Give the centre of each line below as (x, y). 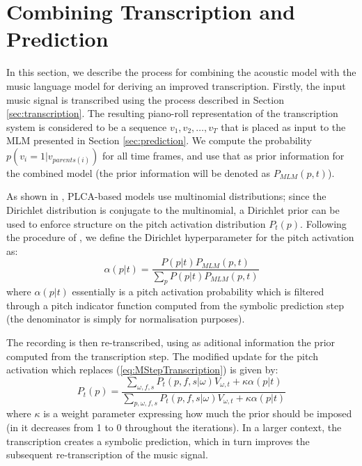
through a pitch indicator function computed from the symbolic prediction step (175, 305)
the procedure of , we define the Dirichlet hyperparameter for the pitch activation (180, 237)
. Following (323, 223)
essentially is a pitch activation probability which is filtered (198, 292)
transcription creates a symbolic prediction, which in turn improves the (158, 441)
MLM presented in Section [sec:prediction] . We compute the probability (159, 140)
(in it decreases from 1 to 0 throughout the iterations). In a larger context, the (174, 427)
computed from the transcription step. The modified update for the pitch (162, 356)
